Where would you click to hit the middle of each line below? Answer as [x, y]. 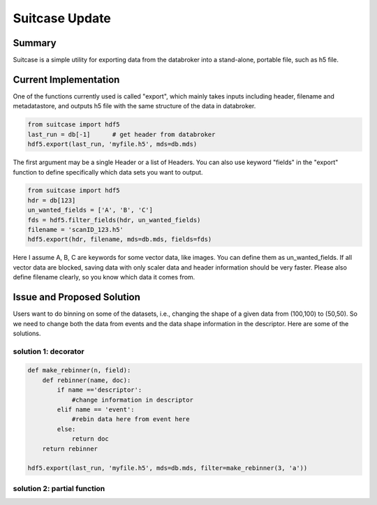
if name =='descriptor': [99, 390]
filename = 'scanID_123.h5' [75, 230]
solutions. [27, 333]
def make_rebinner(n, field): [79, 371]
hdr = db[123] [52, 200]
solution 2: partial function [59, 488]
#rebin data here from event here [131, 419]
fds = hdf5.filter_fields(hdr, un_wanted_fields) [114, 220]
